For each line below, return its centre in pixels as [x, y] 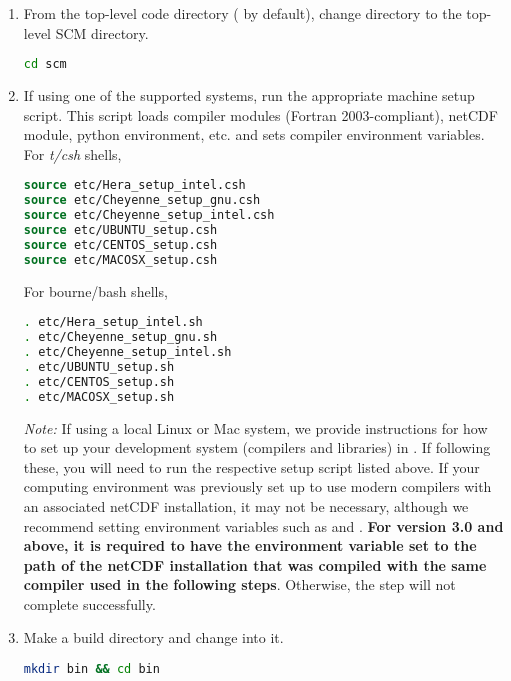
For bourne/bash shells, [95, 290]
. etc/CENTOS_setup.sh [99, 381]
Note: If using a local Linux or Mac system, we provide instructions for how [255, 427]
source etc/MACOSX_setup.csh [120, 259]
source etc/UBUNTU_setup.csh [120, 230]
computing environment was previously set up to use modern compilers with [257, 486]
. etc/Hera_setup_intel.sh [113, 322]
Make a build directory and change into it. [153, 637]
